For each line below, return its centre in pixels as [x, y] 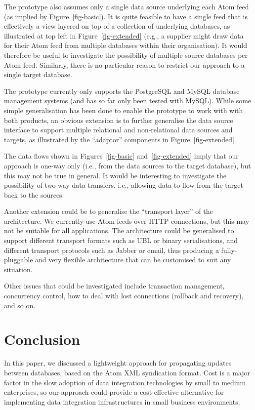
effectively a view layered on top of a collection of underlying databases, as [117, 26]
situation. [18, 269]
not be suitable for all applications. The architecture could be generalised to [119, 230]
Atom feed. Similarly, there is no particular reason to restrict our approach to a [124, 64]
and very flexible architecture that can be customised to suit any [133, 260]
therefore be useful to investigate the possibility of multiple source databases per [126, 55]
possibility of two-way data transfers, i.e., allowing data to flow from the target [124, 185]
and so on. [20, 305]
